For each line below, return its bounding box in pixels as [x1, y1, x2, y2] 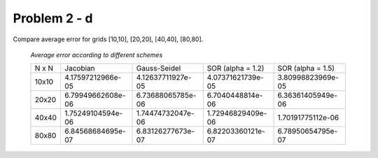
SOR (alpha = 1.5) [277, 64, 335, 73]
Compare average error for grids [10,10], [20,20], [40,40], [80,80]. [13, 35, 204, 43]
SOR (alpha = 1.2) [206, 64, 265, 73]
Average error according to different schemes [30, 50, 163, 59]
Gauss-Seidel [136, 64, 181, 73]
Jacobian [64, 64, 95, 73]
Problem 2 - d [13, 10, 93, 26]
